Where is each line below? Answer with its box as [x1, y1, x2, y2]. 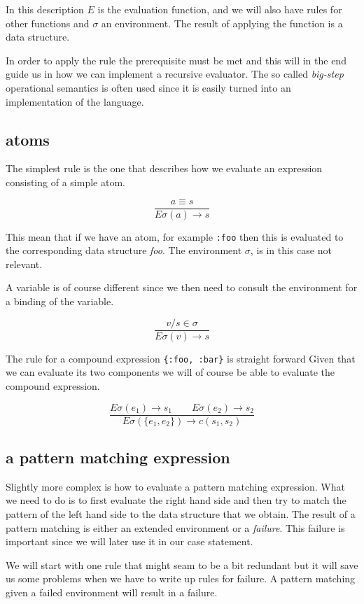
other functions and [6, 15, 90, 30]
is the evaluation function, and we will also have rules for [97, 2, 342, 16]
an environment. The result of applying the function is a [101, 15, 343, 30]
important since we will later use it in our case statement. [6, 534, 253, 549]
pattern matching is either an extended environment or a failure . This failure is [6, 520, 345, 535]
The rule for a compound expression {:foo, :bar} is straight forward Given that [6, 351, 356, 365]
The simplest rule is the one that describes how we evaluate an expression [6, 161, 323, 176]
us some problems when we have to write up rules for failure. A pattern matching [6, 571, 356, 586]
